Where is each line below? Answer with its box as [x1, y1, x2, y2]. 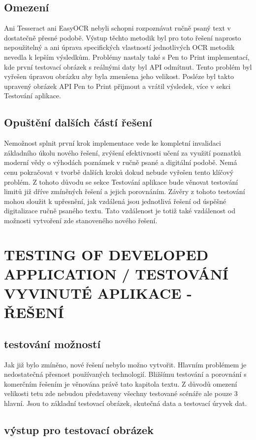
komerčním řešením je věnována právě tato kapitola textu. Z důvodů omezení [4, 378, 237, 389]
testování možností [4, 336, 101, 351]
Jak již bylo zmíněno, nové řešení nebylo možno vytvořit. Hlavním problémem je [4, 359, 247, 369]
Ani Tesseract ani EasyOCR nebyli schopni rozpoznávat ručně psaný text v [4, 23, 231, 33]
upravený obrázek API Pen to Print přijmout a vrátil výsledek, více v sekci [4, 80, 231, 91]
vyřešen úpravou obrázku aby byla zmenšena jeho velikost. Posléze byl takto [4, 71, 234, 81]
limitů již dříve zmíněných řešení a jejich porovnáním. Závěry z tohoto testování [4, 186, 245, 197]
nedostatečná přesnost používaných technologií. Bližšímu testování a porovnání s [4, 369, 247, 379]
